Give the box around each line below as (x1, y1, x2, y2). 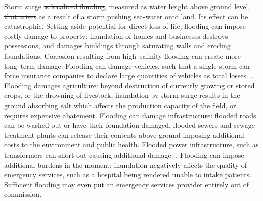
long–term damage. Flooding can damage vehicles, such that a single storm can (4, 60, 250, 71)
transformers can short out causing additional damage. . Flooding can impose (4, 149, 244, 160)
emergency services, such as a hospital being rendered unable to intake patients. (4, 169, 252, 180)
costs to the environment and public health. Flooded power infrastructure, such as (4, 139, 259, 150)
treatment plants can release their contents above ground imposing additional (4, 129, 244, 140)
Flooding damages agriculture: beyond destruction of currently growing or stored (4, 80, 255, 90)
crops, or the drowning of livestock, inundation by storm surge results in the (4, 90, 240, 100)
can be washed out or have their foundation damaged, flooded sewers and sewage (4, 120, 255, 130)
